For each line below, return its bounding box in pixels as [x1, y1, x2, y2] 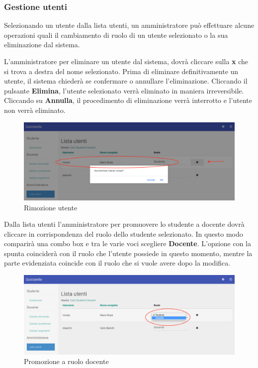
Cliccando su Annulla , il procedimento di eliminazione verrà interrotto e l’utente [4, 95, 252, 105]
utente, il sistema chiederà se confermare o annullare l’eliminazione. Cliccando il [4, 76, 248, 86]
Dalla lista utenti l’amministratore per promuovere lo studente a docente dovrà [4, 219, 245, 229]
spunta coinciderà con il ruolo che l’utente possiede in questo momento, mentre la [4, 248, 253, 258]
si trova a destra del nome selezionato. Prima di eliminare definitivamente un [4, 66, 239, 76]
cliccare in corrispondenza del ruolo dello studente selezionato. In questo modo [4, 228, 243, 239]
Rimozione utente [24, 202, 78, 212]
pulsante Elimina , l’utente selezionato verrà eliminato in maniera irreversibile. [4, 85, 244, 95]
